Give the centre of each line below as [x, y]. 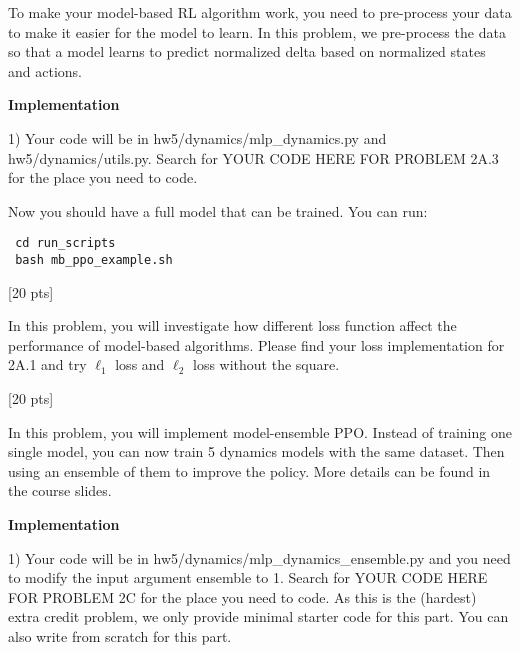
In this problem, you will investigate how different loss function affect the [232, 325]
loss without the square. [266, 364]
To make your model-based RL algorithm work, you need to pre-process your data [260, 12]
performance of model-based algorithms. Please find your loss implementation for [256, 344]
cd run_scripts [65, 243]
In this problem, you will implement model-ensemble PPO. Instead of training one [260, 431]
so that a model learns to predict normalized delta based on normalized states [247, 51]
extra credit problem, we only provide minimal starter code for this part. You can [258, 616]
